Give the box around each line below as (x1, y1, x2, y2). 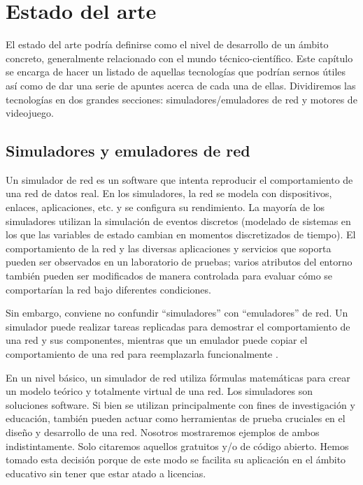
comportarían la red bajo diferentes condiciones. (6, 282, 211, 296)
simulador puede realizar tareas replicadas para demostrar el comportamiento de (6, 319, 350, 333)
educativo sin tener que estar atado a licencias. (6, 465, 206, 480)
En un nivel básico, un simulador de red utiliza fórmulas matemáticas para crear (6, 370, 350, 384)
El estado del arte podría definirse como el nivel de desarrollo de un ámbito (6, 37, 329, 52)
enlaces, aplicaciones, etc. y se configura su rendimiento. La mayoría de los (6, 200, 325, 215)
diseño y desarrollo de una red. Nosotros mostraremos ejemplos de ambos (6, 424, 320, 439)
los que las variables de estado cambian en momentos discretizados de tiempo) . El (6, 227, 356, 242)
